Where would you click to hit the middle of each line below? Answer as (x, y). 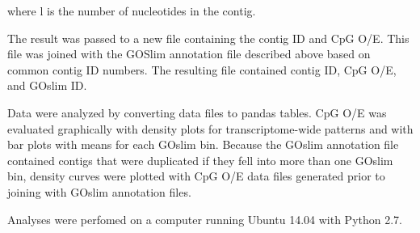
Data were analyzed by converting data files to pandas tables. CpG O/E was (197, 112)
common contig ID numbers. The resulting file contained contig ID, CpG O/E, (202, 69)
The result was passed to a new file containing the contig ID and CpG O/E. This (208, 38)
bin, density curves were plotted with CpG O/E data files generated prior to (196, 176)
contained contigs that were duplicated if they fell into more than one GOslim (200, 160)
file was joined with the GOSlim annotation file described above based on (189, 54)
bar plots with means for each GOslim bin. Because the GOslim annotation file (203, 144)
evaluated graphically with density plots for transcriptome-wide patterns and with (210, 128)
